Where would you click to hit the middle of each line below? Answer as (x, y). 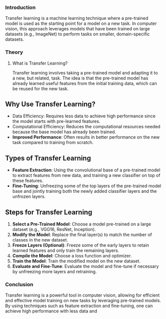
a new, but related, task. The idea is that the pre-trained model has (80, 78)
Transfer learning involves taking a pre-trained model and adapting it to (85, 73)
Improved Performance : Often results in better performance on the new (86, 137)
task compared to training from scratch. (53, 143)
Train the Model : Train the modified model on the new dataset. (76, 261)
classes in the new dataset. (40, 240)
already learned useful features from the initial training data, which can (84, 83)
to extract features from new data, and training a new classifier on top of (86, 175)
